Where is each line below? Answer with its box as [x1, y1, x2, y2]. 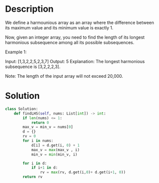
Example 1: [5, 49, 27, 55]
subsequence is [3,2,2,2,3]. [5, 64, 61, 69]
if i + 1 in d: [31, 165, 58, 170]
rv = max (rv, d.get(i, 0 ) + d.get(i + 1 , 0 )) [40, 170, 126, 175]
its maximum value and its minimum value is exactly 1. [5, 24, 114, 30]
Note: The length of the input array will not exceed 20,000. [5, 73, 123, 79]
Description [5, 3, 54, 15]
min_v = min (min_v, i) [31, 152, 78, 157]
